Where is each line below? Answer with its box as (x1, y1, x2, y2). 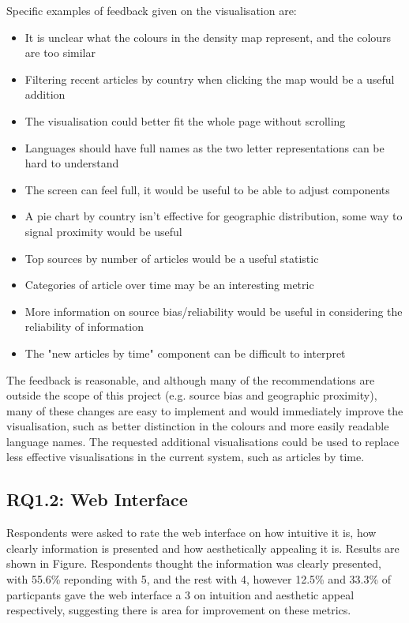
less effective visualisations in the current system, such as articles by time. (6, 448, 365, 465)
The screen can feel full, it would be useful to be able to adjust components (24, 181, 390, 197)
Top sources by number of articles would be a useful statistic (24, 250, 319, 266)
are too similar (24, 44, 96, 61)
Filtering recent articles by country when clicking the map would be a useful (24, 70, 395, 87)
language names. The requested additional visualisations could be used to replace (6, 433, 400, 449)
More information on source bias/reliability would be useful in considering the (24, 302, 403, 319)
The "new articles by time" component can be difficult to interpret (24, 344, 346, 361)
